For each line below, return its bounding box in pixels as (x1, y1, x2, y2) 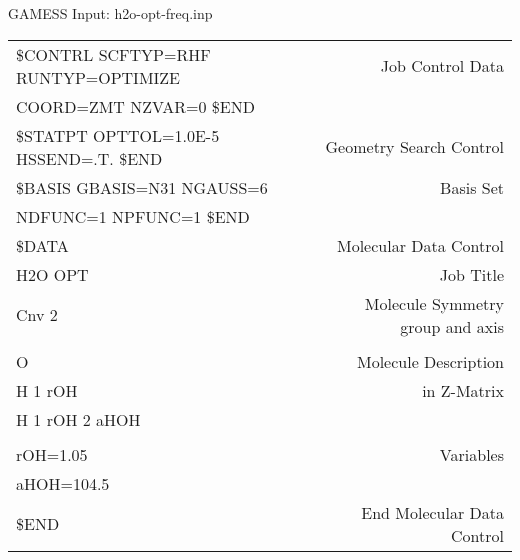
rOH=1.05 (16, 442, 88, 466)
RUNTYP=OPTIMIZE (16, 65, 181, 89)
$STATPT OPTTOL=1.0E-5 (16, 123, 220, 147)
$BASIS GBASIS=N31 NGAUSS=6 (16, 175, 268, 199)
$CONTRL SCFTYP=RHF (16, 42, 211, 66)
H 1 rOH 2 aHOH (16, 407, 141, 431)
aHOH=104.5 (16, 471, 110, 495)
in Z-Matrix (422, 378, 504, 402)
